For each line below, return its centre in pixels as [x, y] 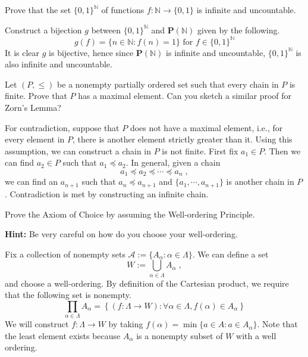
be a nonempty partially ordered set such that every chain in [168, 84]
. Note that [277, 324]
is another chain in [260, 181]
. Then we [282, 150]
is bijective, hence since [91, 52]
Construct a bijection [43, 30]
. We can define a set [230, 254]
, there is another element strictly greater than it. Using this [183, 139]
